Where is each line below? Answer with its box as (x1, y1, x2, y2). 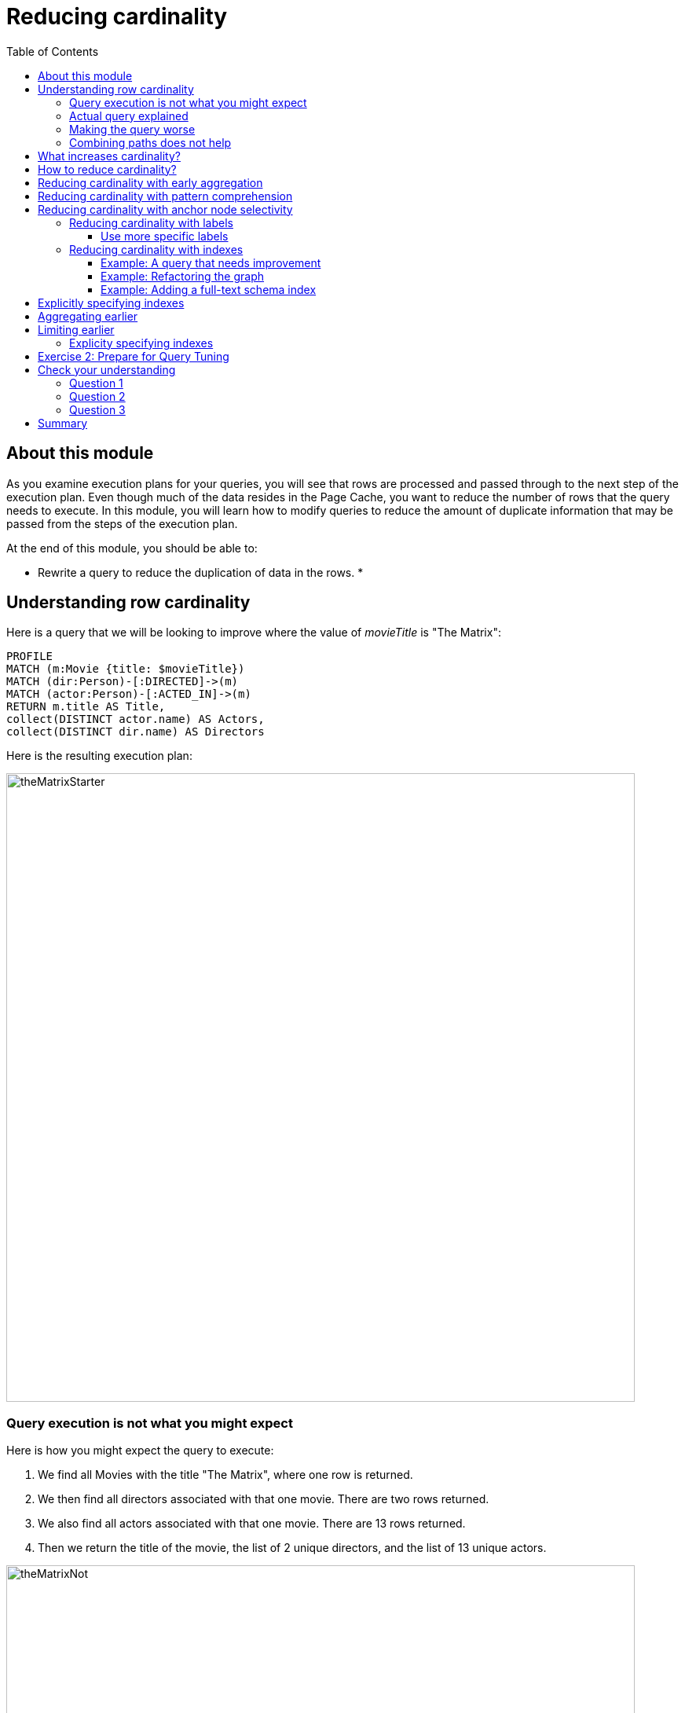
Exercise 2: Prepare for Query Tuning (38, 349, 229, 363)
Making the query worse (69, 122, 196, 136)
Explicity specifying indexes (69, 336, 214, 350)
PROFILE (6, 650, 53, 663)
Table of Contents (6, 44, 99, 58)
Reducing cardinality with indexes (69, 242, 244, 256)
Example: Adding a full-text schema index (101, 282, 317, 296)
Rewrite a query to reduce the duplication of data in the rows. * (38, 565, 364, 579)
